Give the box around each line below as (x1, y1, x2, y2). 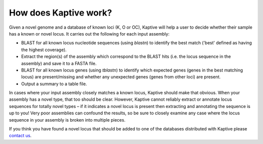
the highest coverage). (21, 47, 67, 53)
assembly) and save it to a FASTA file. (21, 60, 97, 66)
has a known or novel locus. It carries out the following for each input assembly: (9, 31, 170, 36)
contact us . (9, 133, 32, 139)
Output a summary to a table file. (21, 81, 87, 87)
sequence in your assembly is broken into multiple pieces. (9, 117, 126, 123)
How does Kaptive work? (9, 7, 112, 18)
